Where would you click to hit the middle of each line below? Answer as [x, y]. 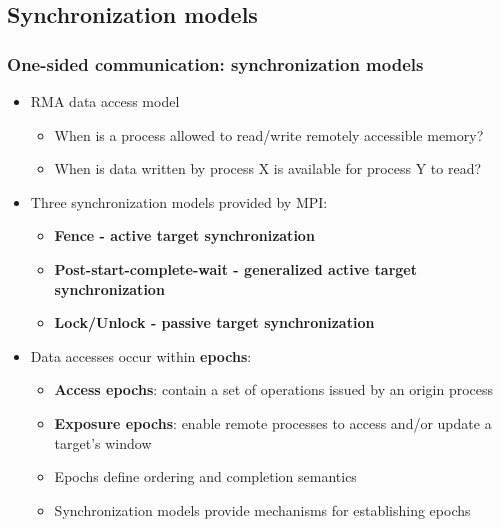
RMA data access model [105, 101]
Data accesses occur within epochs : [141, 355]
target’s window [103, 442]
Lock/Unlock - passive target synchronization [214, 322]
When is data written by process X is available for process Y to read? [268, 168]
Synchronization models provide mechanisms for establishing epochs [262, 509]
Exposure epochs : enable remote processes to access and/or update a [273, 422]
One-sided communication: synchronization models [215, 63]
